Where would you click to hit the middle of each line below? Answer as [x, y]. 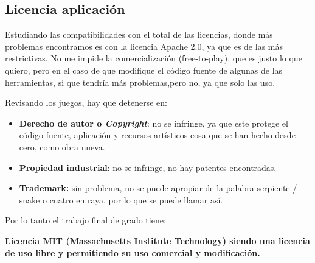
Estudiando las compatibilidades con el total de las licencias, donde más [139, 34]
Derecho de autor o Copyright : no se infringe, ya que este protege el [154, 123]
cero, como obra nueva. [62, 146]
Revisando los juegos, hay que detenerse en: [86, 103]
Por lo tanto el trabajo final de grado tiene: [85, 220]
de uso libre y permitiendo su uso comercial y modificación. [133, 252]
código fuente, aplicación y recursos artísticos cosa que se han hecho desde [157, 135]
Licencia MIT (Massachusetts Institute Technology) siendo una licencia [157, 240]
